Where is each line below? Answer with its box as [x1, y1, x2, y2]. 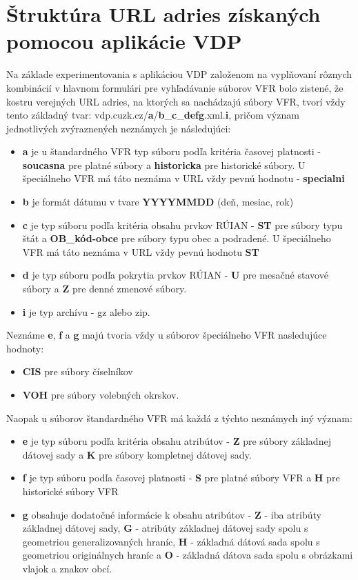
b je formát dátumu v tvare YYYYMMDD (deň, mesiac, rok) [22, 194, 294, 209]
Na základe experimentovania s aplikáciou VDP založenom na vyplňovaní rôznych [6, 67, 352, 81]
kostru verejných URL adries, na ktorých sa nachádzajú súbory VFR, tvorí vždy [6, 94, 346, 108]
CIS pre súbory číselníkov [22, 364, 133, 379]
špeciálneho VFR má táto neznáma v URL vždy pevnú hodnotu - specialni [22, 171, 345, 186]
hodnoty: [6, 341, 44, 355]
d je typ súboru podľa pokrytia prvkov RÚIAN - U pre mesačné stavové [22, 268, 328, 282]
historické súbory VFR [22, 483, 119, 498]
